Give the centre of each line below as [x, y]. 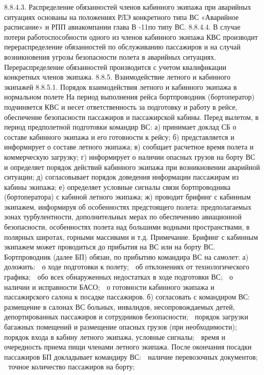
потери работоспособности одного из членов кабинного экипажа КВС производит [131, 36]
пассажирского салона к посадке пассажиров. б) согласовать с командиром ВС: [127, 297]
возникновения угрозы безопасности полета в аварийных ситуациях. [110, 56]
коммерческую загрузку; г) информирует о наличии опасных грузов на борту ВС [130, 156]
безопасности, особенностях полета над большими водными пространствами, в [127, 227]
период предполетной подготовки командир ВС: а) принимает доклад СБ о [120, 127]
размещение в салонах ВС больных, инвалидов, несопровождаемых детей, [120, 306]
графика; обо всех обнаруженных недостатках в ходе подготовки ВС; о [119, 277]
